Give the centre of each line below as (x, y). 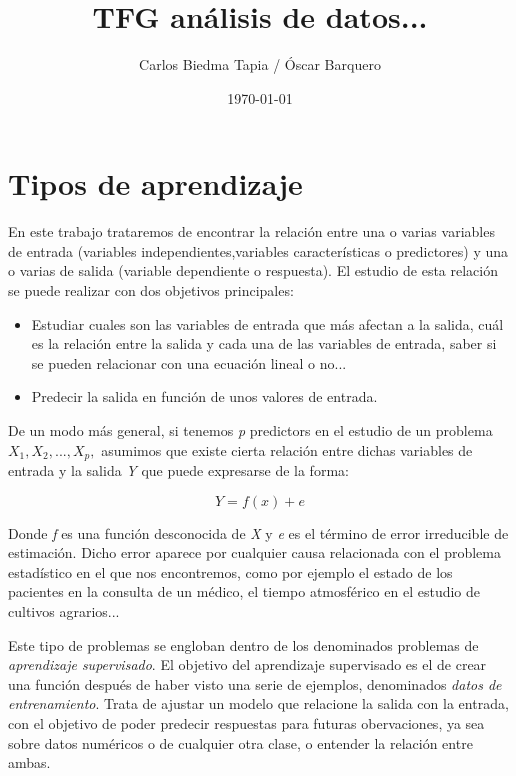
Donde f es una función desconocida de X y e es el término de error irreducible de (258, 532)
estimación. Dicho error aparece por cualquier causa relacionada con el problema (254, 552)
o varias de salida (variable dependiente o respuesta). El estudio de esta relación (253, 270)
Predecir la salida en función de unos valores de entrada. (204, 396)
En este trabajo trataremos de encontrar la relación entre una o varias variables (251, 231)
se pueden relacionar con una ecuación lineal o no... (189, 362)
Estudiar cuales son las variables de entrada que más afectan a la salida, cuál (267, 323)
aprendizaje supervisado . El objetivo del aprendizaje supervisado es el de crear (247, 664)
